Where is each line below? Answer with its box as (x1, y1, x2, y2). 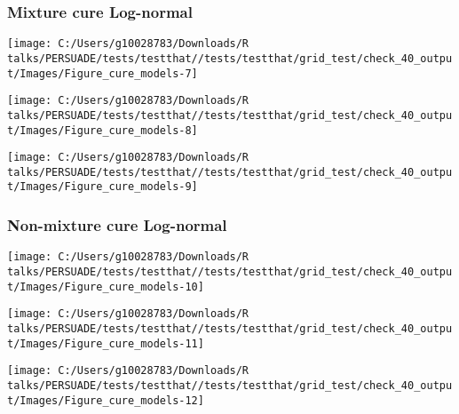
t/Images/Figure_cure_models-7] (7, 67, 198, 80)
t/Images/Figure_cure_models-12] (7, 394, 204, 407)
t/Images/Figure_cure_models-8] (7, 123, 198, 137)
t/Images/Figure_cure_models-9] (7, 180, 198, 194)
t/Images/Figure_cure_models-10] (7, 280, 204, 293)
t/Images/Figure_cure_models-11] (7, 337, 204, 350)
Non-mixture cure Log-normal (7, 214, 227, 236)
